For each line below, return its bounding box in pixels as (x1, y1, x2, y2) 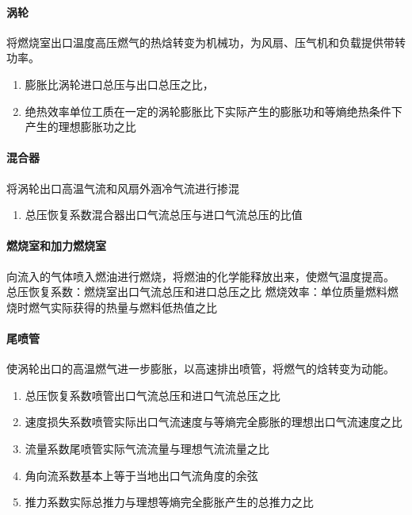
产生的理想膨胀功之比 (25, 118, 136, 135)
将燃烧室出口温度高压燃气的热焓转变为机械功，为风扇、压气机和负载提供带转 (6, 33, 406, 50)
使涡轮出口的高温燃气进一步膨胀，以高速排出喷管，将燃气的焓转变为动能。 (6, 360, 395, 377)
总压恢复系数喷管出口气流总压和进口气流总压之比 (25, 386, 280, 403)
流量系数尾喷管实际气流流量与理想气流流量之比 (25, 440, 269, 456)
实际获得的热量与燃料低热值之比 (50, 298, 217, 315)
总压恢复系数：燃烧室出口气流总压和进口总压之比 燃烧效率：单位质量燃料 (6, 283, 387, 300)
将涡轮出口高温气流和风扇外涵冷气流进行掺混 (6, 179, 239, 196)
